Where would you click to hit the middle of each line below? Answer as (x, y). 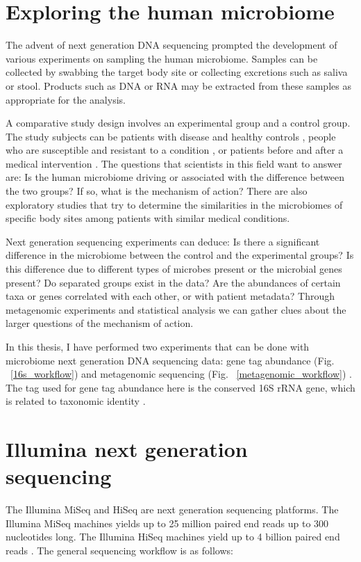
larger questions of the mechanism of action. (100, 323)
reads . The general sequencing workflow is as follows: (119, 551)
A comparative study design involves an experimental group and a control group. (178, 123)
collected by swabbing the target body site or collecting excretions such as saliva (177, 72)
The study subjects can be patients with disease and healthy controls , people (171, 136)
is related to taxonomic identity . (76, 401)
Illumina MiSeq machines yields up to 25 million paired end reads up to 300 (167, 523)
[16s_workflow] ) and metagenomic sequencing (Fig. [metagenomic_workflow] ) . (181, 374)
